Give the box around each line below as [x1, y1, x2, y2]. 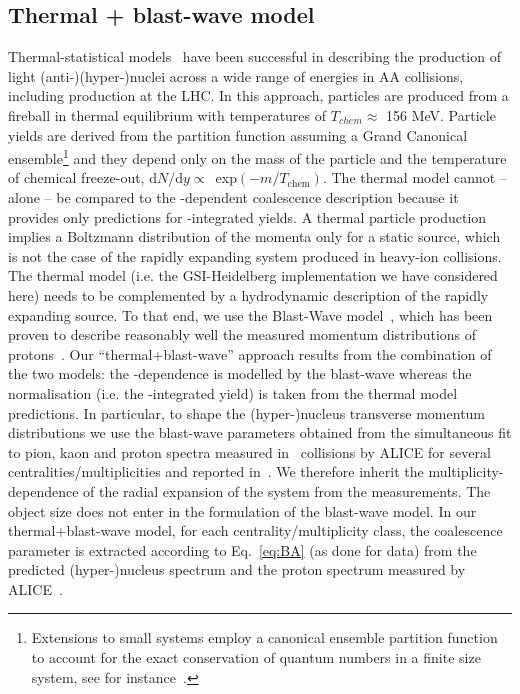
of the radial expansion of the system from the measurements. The [83, 480, 491, 501]
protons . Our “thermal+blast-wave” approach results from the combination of [8, 343, 492, 364]
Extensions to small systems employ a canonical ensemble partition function [31, 627, 498, 648]
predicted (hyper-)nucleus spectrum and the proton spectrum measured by [8, 559, 466, 580]
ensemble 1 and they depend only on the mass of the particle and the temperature [8, 145, 507, 168]
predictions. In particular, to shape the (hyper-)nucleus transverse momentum [8, 402, 486, 423]
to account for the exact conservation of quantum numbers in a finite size [31, 647, 481, 668]
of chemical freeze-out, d [8, 167, 157, 188]
